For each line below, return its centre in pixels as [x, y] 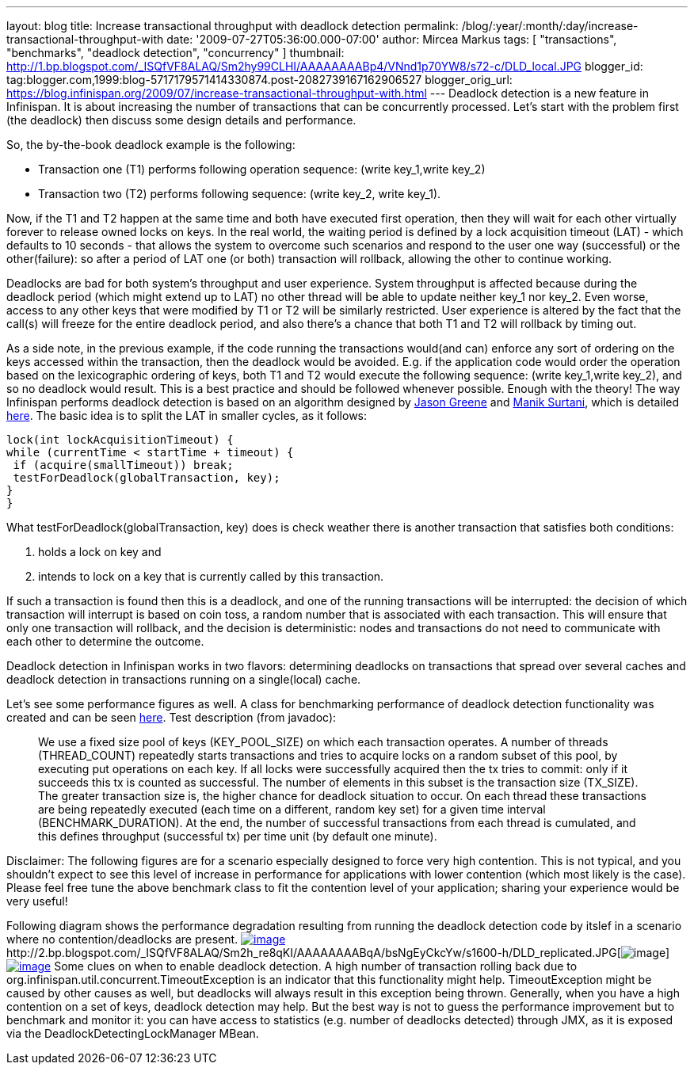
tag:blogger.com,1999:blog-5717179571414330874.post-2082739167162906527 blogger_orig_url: [259, 80]
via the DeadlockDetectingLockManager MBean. [133, 1033]
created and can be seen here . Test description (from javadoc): [172, 717]
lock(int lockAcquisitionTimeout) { [120, 440]
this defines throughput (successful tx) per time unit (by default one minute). [238, 836]
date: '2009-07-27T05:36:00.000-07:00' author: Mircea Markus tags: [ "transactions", [392, 39]
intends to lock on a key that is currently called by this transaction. [211, 576]
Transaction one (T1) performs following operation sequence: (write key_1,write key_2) [262, 169]
